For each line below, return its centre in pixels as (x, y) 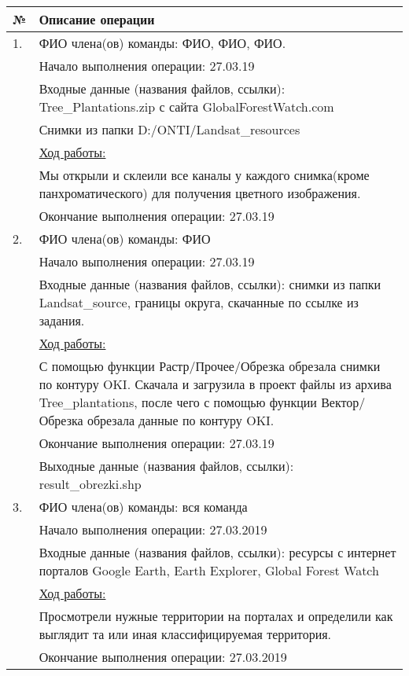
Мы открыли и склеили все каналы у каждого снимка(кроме (204, 175)
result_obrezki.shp (90, 484)
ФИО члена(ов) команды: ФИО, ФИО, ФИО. (162, 43)
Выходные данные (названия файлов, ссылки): (166, 466)
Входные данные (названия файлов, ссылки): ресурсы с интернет (217, 552)
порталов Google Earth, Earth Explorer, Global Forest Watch (209, 570)
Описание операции (97, 19)
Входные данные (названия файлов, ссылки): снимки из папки (210, 284)
